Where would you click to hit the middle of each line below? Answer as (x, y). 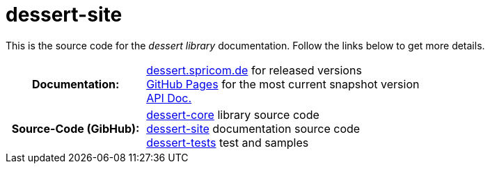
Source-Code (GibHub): (76, 128)
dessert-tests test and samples (228, 142)
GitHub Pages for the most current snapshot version (283, 84)
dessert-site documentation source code (253, 128)
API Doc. (169, 98)
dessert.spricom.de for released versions (254, 70)
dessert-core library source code (233, 114)
